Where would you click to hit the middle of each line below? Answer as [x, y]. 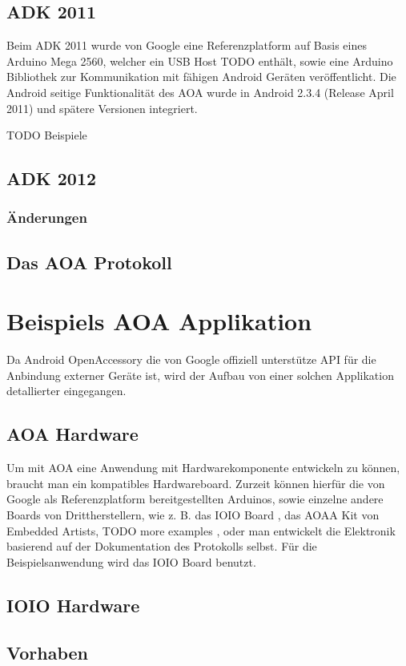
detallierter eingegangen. [66, 391]
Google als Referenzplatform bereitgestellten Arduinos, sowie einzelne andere [195, 499]
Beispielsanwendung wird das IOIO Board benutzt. [131, 561]
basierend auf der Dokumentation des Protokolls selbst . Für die [162, 546]
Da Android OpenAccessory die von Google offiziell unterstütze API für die [191, 359]
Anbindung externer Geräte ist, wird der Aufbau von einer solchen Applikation [200, 375]
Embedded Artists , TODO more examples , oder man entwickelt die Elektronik [201, 530]
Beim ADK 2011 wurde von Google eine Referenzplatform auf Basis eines [187, 45]
